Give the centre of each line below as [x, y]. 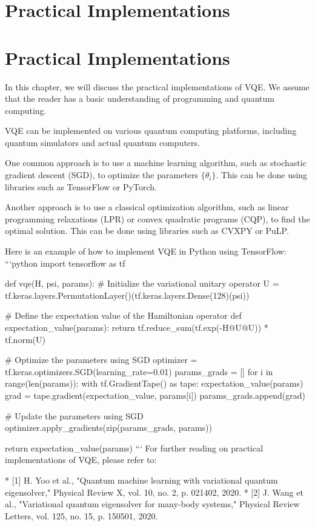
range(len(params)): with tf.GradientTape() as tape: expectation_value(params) [154, 383]
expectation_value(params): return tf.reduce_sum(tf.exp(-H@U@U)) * [137, 327]
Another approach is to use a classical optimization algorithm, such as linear [147, 207]
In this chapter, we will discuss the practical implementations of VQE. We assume [157, 86]
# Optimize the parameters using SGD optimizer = [101, 360]
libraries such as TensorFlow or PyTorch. [81, 186]
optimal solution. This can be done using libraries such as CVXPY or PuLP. [147, 231]
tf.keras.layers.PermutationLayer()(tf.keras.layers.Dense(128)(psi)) [127, 295]
